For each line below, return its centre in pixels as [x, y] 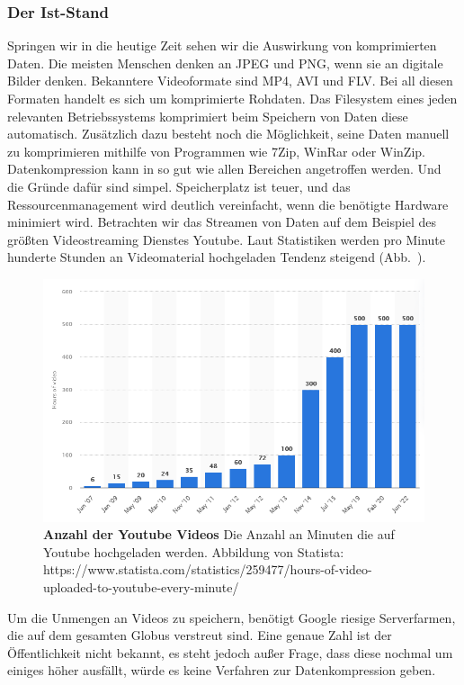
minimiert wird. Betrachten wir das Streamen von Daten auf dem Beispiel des [222, 222]
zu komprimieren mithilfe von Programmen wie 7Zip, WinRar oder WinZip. [216, 151]
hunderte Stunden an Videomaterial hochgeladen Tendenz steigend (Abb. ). [217, 257]
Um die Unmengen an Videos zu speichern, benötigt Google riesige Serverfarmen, [232, 617]
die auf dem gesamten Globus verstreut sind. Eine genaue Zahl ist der [200, 635]
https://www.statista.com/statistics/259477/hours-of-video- [208, 569]
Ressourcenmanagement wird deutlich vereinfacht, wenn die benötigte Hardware [228, 204]
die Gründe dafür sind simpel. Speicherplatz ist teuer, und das [179, 186]
